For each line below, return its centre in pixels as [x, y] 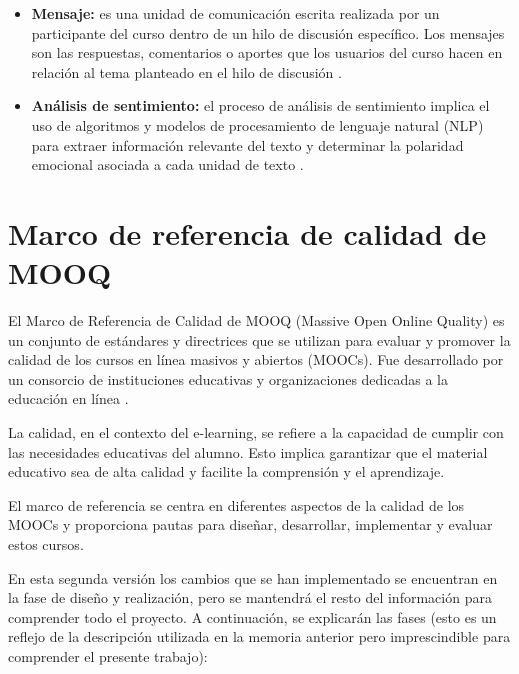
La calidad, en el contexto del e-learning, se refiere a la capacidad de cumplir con [256, 432]
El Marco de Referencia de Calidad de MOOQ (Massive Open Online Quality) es [256, 320]
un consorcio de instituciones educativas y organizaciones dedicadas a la [228, 378]
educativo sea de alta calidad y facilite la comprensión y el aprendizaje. [226, 471]
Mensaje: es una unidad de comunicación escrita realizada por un [235, 13]
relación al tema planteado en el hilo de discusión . [186, 71]
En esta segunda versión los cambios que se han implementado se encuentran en [253, 577]
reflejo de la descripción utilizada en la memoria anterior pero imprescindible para [259, 636]
